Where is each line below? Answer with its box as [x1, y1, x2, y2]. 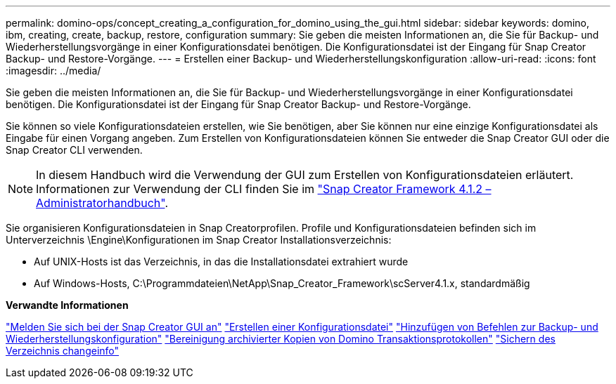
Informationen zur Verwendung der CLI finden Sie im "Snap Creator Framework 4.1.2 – [36, 182, 492, 196]
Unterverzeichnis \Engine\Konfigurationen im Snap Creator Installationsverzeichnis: [6, 234, 392, 246]
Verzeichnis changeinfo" [6, 345, 120, 357]
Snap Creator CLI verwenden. [6, 144, 143, 156]
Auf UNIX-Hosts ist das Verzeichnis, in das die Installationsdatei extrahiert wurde [34, 256, 409, 267]
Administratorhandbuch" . [36, 196, 169, 210]
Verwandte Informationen [6, 299, 129, 311]
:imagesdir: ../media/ [6, 65, 101, 77]
